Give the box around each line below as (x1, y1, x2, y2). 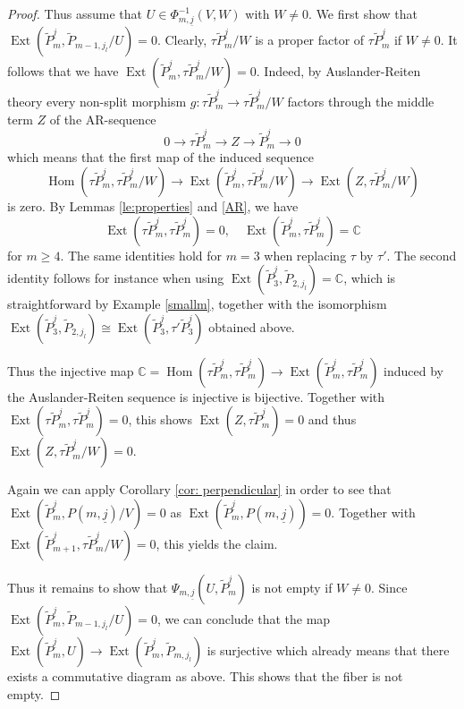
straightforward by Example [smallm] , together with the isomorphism (7, 295, 387, 313)
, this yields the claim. (156, 534, 278, 552)
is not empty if (251, 577, 333, 596)
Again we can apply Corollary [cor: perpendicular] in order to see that (7, 480, 392, 499)
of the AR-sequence (49, 109, 156, 128)
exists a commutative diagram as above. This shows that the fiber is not (7, 666, 403, 685)
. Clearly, (156, 30, 207, 49)
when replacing (264, 245, 347, 264)
